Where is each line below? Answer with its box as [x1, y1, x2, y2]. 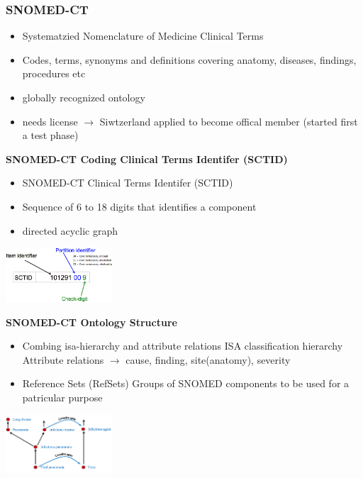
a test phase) [22, 128, 79, 143]
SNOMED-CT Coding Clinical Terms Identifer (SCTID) [6, 151, 288, 166]
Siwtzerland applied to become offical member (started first [99, 113, 358, 128]
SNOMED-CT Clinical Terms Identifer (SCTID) [22, 175, 233, 190]
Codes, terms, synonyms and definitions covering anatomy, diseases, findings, [22, 52, 357, 67]
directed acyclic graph [22, 223, 118, 238]
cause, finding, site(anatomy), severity [125, 352, 291, 367]
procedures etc [22, 66, 86, 81]
